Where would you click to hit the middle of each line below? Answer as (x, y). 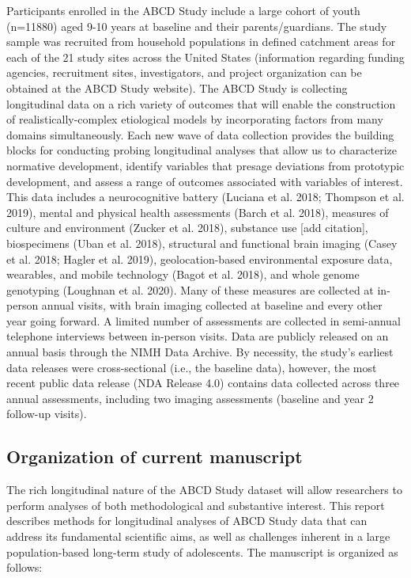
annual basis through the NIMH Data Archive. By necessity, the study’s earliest (200, 352)
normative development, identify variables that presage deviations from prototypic (205, 165)
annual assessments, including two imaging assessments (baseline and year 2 (190, 398)
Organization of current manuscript (155, 456)
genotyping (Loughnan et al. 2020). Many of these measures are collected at (190, 289)
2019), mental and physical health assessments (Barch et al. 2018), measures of (198, 212)
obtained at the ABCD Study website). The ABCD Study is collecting (177, 87)
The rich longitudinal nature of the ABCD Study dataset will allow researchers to (204, 490)
